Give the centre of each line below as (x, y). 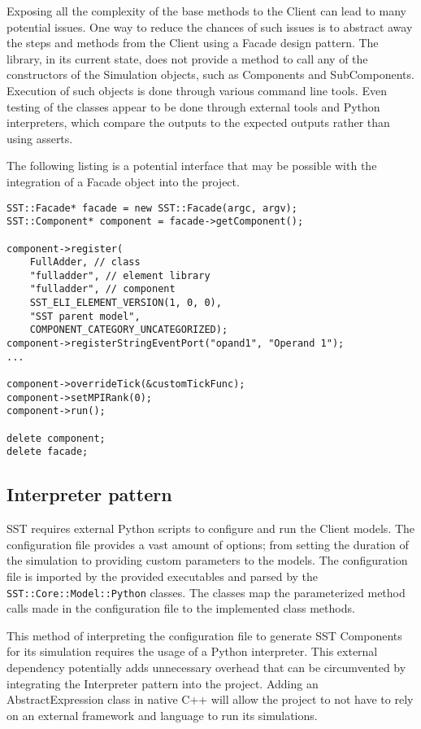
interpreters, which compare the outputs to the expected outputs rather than (198, 122)
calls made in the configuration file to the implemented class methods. (181, 608)
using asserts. (40, 138)
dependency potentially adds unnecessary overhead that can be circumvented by (206, 668)
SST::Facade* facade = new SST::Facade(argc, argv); (152, 208)
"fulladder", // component (102, 289)
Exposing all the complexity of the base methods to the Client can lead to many (206, 11)
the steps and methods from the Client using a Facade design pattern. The (193, 43)
